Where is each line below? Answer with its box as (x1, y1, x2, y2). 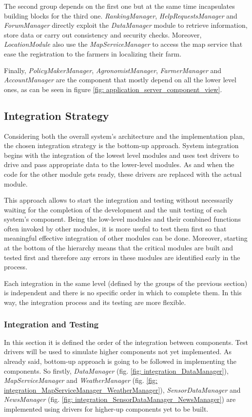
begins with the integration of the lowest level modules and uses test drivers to (4, 150, 239, 160)
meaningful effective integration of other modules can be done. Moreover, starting (4, 233, 248, 243)
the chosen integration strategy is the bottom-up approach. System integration (4, 140, 239, 151)
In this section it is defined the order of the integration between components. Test (4, 337, 248, 347)
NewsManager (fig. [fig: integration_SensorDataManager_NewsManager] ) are (4, 394, 236, 404)
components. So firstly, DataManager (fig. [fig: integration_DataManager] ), (4, 365, 229, 376)
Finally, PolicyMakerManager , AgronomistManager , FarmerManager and (4, 65, 222, 75)
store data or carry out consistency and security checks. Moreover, (4, 29, 202, 39)
